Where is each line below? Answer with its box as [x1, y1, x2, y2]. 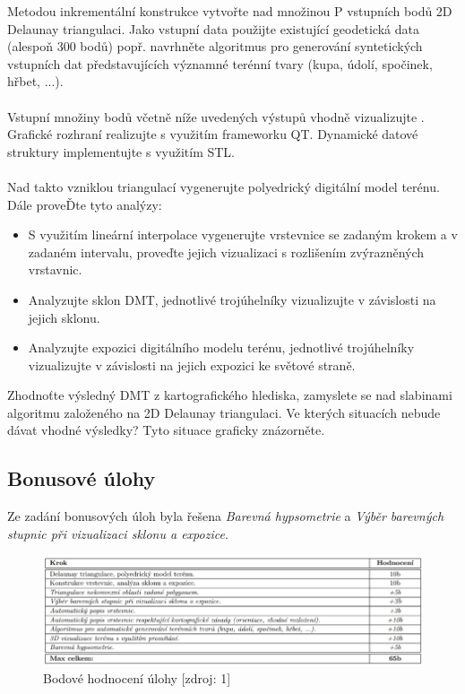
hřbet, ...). [7, 72, 64, 91]
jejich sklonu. [28, 308, 100, 326]
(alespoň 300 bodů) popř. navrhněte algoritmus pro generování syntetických [7, 37, 423, 56]
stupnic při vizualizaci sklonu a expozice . [7, 524, 228, 542]
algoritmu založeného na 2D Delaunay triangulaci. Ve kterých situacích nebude [7, 403, 441, 421]
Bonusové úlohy [7, 464, 156, 492]
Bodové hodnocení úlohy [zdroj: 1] [43, 668, 231, 687]
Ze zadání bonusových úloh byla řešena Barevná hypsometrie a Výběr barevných [7, 507, 444, 525]
